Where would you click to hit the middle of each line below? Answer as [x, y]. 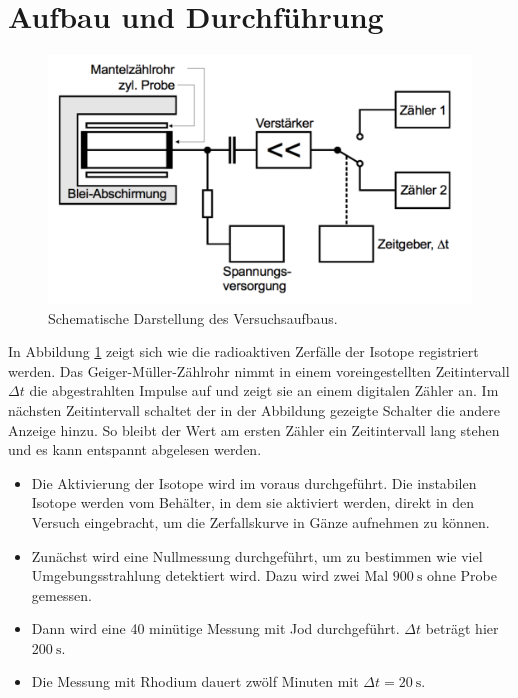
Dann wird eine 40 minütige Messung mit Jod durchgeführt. [215, 628]
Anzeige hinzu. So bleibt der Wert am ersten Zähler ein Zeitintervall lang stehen [254, 429]
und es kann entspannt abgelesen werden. [135, 449]
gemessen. [61, 594]
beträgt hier [462, 628]
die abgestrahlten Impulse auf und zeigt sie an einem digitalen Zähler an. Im [264, 390]
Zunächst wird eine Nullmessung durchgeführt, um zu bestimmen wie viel [257, 555]
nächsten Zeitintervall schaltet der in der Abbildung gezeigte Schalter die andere [254, 409]
